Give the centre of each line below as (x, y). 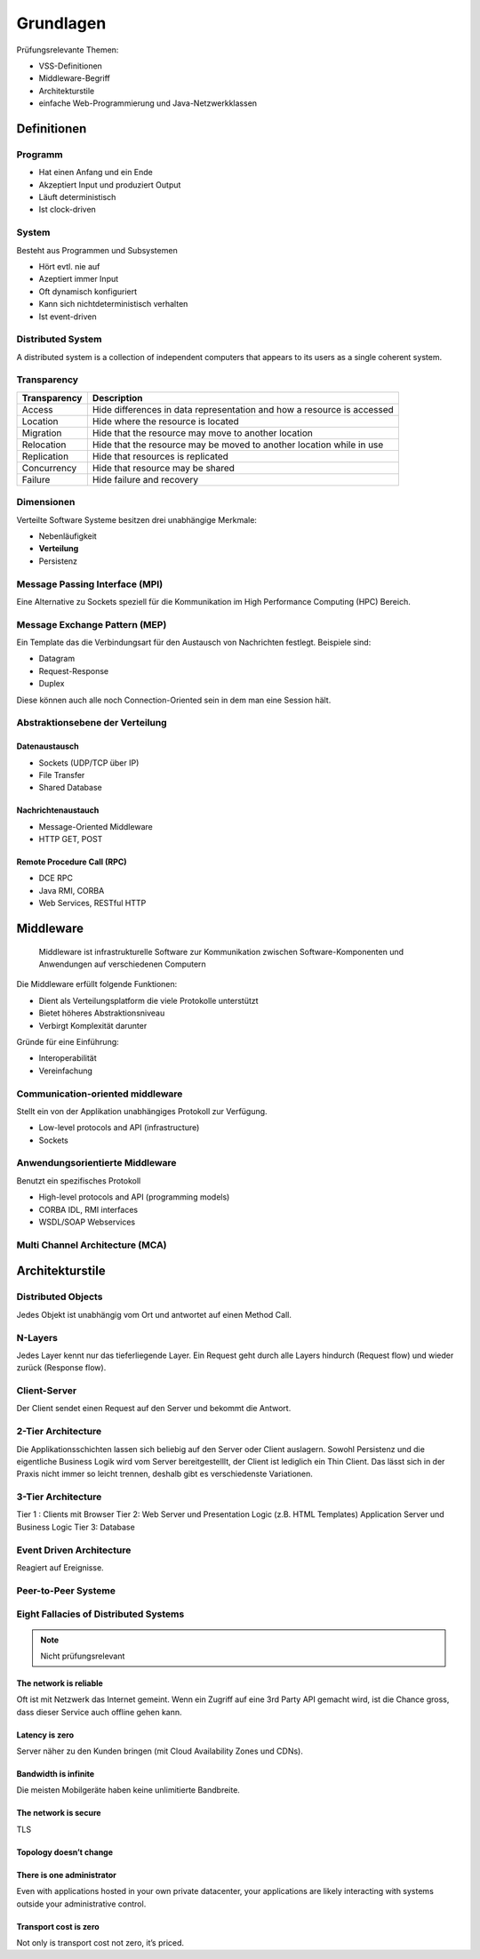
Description (117, 397)
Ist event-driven (68, 317)
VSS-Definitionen (70, 66)
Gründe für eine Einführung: (68, 1042)
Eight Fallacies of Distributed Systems (100, 1614)
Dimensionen (46, 502)
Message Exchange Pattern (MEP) (92, 624)
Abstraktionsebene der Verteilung (92, 723)
